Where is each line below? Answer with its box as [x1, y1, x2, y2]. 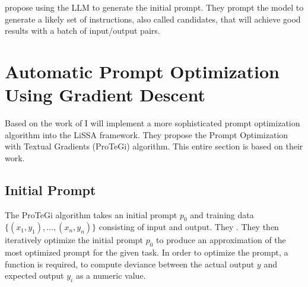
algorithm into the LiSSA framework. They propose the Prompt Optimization [5, 128, 288, 141]
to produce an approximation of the [156, 234, 286, 246]
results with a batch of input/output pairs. [5, 24, 160, 37]
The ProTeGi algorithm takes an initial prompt [5, 208, 177, 221]
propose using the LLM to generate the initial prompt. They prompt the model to [5, 1, 304, 13]
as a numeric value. [75, 269, 146, 282]
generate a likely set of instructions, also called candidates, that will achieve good [5, 12, 301, 25]
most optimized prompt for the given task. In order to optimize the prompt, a [5, 246, 288, 259]
